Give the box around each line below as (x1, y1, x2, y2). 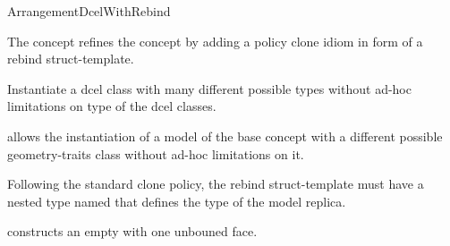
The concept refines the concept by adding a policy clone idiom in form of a (7, 31, 423, 50)
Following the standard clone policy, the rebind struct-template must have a (7, 174, 424, 193)
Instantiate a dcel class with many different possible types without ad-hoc (7, 79, 412, 98)
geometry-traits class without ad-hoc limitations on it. (7, 144, 304, 163)
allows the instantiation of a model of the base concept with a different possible (7, 126, 443, 145)
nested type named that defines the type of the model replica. (7, 191, 346, 210)
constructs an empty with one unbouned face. (7, 222, 258, 241)
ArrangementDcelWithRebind (7, 2, 171, 20)
